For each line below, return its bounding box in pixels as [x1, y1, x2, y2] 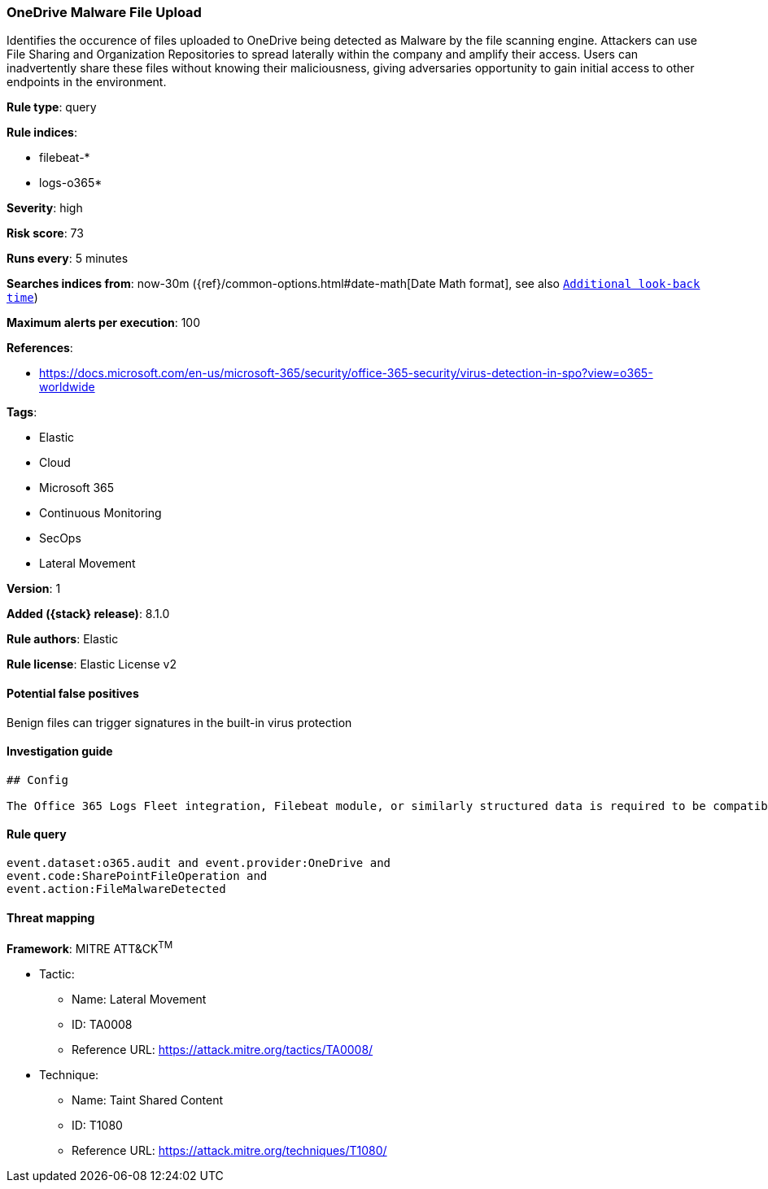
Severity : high [7, 201, 83, 216]
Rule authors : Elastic [7, 632, 119, 647]
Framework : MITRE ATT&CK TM [7, 939, 173, 956]
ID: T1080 [72, 1117, 123, 1132]
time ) [7, 290, 38, 305]
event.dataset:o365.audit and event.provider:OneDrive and [7, 856, 391, 870]
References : [7, 341, 73, 355]
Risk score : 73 [7, 226, 84, 241]
